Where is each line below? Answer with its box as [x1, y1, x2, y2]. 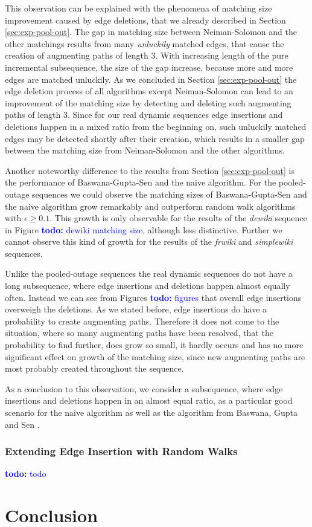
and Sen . [5, 418, 40, 430]
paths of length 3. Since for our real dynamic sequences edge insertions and [5, 108, 283, 121]
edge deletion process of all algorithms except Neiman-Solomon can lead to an [5, 85, 293, 97]
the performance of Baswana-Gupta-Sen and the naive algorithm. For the [5, 176, 276, 189]
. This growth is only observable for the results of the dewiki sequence [49, 212, 307, 224]
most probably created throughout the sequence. [5, 362, 184, 375]
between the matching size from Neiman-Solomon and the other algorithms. [5, 144, 285, 157]
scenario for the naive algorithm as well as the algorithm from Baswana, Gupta [5, 406, 298, 418]
